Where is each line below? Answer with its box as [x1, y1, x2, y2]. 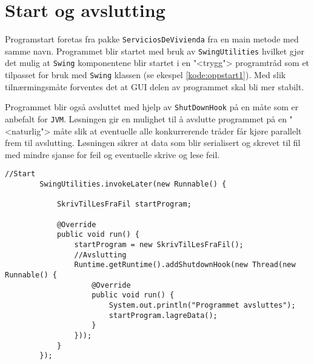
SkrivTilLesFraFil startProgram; [56, 200, 192, 209]
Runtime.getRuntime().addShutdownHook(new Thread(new [74, 260, 296, 270]
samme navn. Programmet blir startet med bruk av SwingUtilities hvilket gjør [5, 44, 304, 57]
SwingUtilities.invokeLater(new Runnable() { [39, 180, 227, 189]
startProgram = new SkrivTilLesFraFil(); [74, 240, 244, 250]
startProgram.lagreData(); [109, 311, 218, 320]
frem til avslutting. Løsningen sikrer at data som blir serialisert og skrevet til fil [5, 136, 301, 149]
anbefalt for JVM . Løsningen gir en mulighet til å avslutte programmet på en [5, 113, 287, 125]
